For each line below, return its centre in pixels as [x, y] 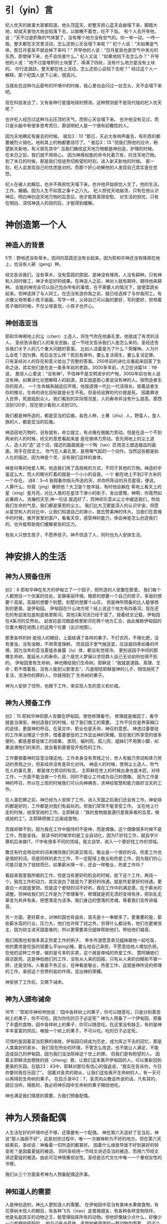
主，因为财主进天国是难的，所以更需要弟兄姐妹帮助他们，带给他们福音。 [79, 929]
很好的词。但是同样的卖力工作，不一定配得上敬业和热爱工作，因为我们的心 [85, 858]
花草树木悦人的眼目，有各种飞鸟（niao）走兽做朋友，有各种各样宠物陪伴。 [81, 1211]
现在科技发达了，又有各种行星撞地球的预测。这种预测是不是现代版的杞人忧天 [83, 102]
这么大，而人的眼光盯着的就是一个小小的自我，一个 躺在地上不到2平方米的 [85, 474]
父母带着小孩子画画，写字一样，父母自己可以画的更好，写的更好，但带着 [88, 300]
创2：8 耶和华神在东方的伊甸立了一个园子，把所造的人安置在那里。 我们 [79, 589]
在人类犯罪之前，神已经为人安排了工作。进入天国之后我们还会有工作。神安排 [83, 800]
